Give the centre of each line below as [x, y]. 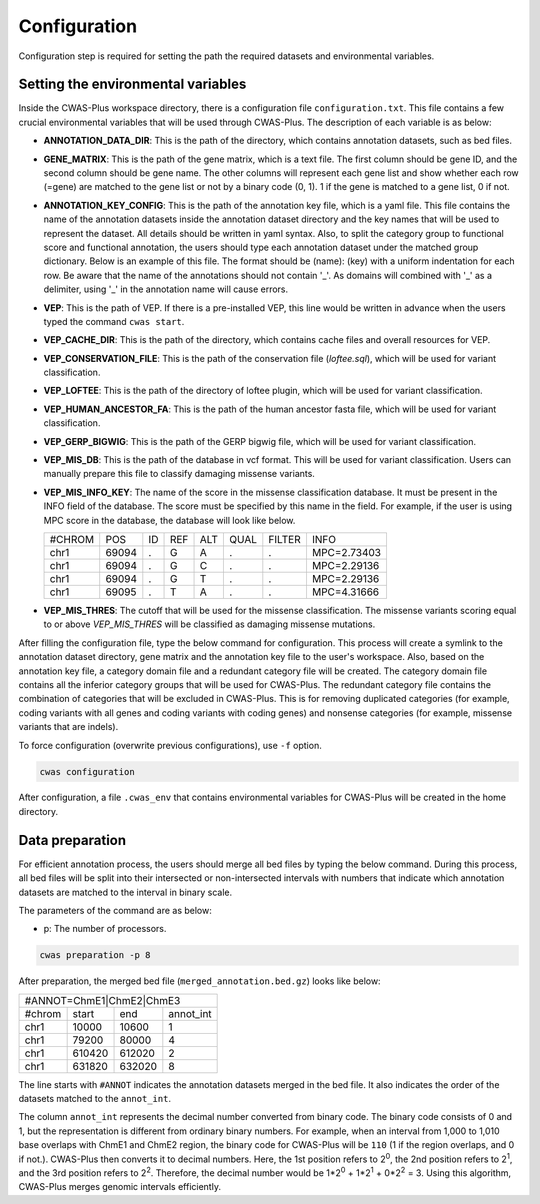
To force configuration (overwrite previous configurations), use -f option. [170, 745]
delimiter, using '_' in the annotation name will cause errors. [166, 289]
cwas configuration [87, 771]
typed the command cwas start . [114, 321]
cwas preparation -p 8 [95, 955]
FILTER [284, 539]
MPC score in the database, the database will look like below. [169, 520]
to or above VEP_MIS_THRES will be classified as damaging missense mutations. [209, 624]
